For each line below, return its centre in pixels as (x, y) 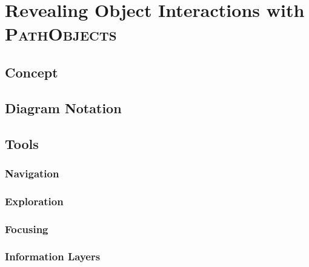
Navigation (32, 173)
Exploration (34, 201)
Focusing (27, 229)
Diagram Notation (63, 107)
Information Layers (53, 256)
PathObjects (61, 34)
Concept (32, 72)
